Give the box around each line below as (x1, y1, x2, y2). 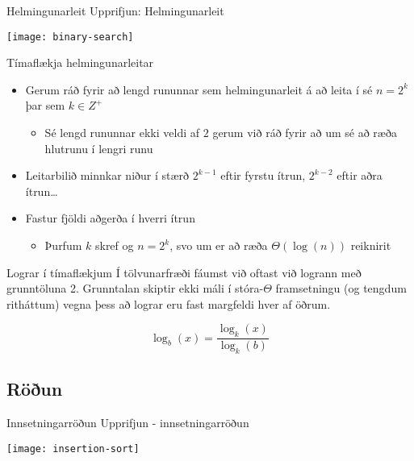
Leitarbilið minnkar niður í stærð (25, 167, 190, 184)
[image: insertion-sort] (6, 442, 140, 455)
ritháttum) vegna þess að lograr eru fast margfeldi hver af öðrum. (6, 295, 331, 312)
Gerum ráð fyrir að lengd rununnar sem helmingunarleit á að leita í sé (25, 81, 373, 98)
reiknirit (350, 237, 391, 253)
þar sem (25, 97, 65, 114)
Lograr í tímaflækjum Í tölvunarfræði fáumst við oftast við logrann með (6, 264, 362, 280)
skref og (94, 237, 134, 253)
